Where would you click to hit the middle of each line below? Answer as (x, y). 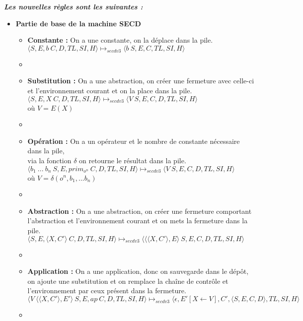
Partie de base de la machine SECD (78, 23)
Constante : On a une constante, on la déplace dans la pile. (120, 40)
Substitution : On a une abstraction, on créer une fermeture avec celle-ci (141, 81)
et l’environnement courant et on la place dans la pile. (110, 90)
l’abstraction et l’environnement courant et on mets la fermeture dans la (138, 221)
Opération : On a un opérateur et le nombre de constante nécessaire (134, 141)
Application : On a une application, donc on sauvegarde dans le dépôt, (138, 271)
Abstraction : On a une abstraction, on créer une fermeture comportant (140, 211)
